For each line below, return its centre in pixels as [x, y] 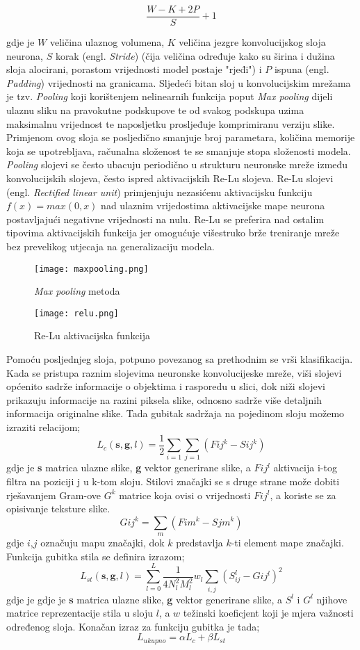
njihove [332, 599]
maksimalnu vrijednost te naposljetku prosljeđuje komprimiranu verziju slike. [171, 123]
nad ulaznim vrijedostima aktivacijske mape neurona [213, 205]
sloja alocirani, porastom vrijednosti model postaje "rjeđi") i [134, 69]
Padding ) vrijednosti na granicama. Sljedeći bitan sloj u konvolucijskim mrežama [179, 82]
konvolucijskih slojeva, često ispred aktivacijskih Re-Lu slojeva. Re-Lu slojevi [170, 178]
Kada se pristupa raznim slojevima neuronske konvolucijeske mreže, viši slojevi [174, 372]
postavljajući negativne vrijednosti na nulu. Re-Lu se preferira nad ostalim [165, 219]
